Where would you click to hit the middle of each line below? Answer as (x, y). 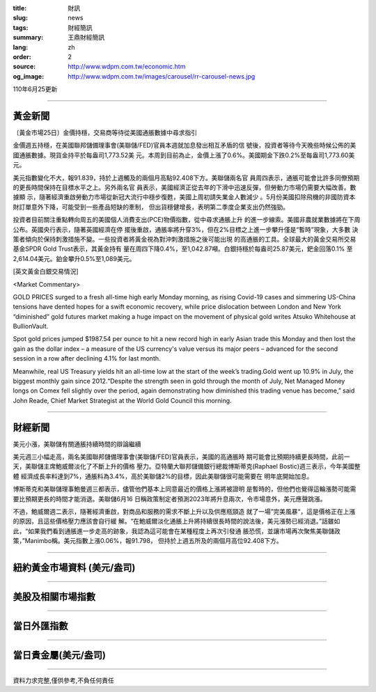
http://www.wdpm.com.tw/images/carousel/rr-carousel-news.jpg (162, 76)
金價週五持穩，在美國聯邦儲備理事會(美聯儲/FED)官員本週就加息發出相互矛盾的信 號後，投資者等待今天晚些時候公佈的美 (185, 146)
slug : (20, 18)
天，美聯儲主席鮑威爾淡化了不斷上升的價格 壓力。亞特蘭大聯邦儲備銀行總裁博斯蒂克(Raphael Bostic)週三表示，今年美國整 (187, 466)
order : (22, 56)
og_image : (29, 76)
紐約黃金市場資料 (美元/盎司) (74, 568)
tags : (21, 27)
